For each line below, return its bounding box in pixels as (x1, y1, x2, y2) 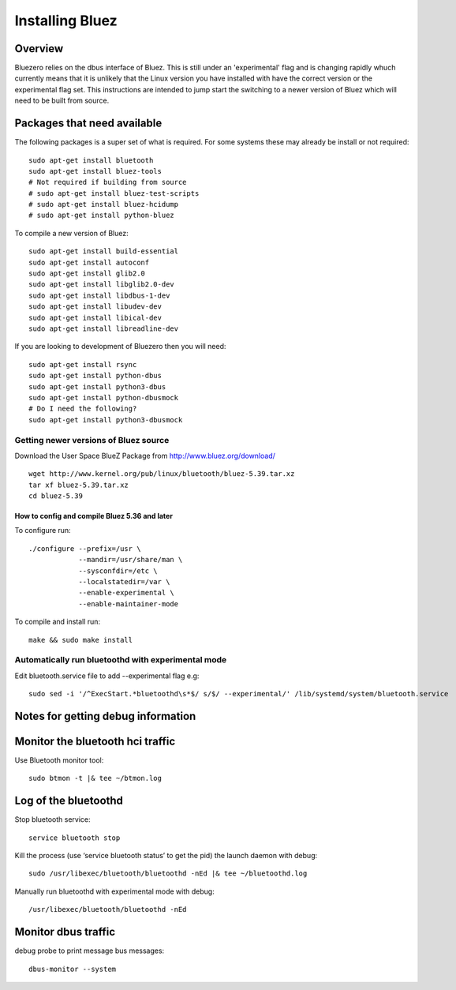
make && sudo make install (28, 636, 133, 644)
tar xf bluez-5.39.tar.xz (28, 480, 129, 489)
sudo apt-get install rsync (28, 360, 137, 369)
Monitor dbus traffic (14, 925, 116, 939)
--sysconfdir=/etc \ (78, 566, 158, 576)
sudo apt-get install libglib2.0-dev (28, 280, 175, 289)
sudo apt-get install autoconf (28, 257, 150, 267)
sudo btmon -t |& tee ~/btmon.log (28, 774, 162, 783)
